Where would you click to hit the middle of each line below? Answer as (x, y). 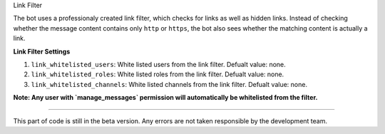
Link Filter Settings (42, 51)
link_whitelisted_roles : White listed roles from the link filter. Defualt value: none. (158, 74)
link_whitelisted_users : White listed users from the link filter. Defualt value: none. (159, 64)
